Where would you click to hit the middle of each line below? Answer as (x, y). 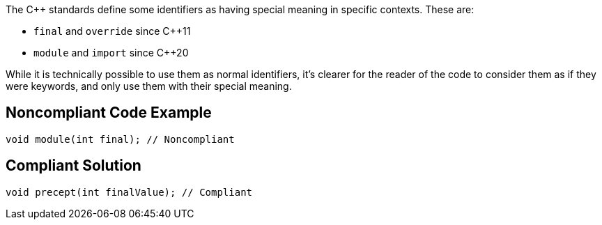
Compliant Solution (74, 166)
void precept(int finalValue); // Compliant (129, 192)
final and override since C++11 (112, 31)
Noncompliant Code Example (109, 113)
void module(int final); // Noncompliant (120, 139)
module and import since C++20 (111, 53)
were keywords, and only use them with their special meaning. (149, 86)
